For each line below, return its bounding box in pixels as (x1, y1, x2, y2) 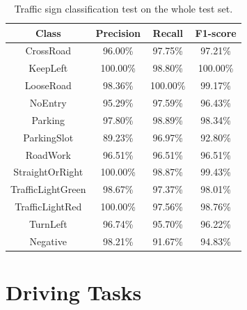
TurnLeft (29, 216, 67, 231)
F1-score (195, 25, 237, 40)
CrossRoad (25, 43, 72, 58)
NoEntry (29, 95, 67, 109)
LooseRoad (24, 78, 72, 93)
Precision (95, 25, 141, 40)
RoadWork (25, 147, 71, 162)
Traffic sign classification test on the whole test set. (14, 1, 233, 15)
